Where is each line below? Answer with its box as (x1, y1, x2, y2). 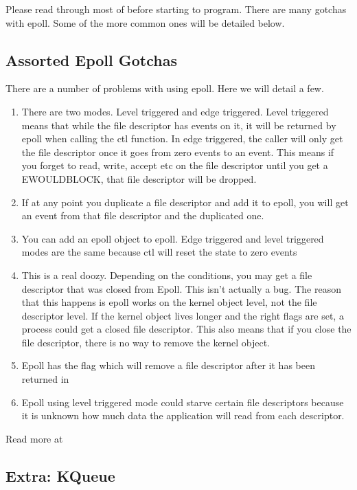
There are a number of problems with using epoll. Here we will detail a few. (5, 81, 324, 96)
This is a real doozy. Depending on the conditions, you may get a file (21, 267, 312, 282)
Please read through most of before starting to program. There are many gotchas (5, 2, 347, 16)
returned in (21, 372, 69, 386)
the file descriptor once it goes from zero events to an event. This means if (21, 144, 334, 159)
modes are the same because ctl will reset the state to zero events (21, 245, 297, 259)
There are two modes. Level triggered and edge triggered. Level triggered (21, 104, 329, 118)
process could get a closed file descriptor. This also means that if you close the (21, 322, 352, 336)
